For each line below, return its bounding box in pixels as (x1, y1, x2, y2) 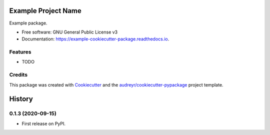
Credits (9, 71, 27, 78)
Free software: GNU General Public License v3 (21, 29, 118, 35)
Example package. (9, 20, 47, 26)
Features (9, 48, 31, 55)
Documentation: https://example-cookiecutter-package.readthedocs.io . (21, 36, 169, 42)
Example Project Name (9, 6, 82, 15)
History (9, 95, 33, 103)
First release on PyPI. (21, 120, 66, 126)
